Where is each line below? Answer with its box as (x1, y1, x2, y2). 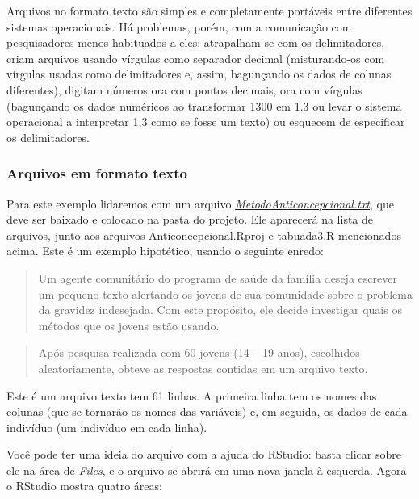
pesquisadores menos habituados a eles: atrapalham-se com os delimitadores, (6, 34, 385, 51)
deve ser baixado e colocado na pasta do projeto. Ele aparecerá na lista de (6, 211, 374, 228)
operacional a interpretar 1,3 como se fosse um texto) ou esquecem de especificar (6, 113, 405, 130)
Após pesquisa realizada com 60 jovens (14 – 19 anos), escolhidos (38, 344, 360, 361)
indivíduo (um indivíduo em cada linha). (6, 418, 207, 435)
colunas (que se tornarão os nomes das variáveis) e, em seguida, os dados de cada (6, 403, 408, 420)
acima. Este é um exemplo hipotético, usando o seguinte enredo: (6, 242, 324, 259)
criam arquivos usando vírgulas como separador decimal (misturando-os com (6, 49, 385, 66)
